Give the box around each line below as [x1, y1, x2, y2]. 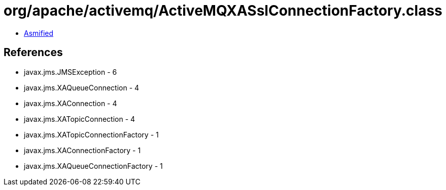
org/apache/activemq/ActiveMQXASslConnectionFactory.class [4, 2, 442, 19]
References [4, 46, 63, 59]
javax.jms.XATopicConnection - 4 [24, 114, 135, 123]
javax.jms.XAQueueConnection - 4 [24, 83, 140, 92]
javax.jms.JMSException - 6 [24, 67, 117, 76]
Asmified [24, 28, 54, 37]
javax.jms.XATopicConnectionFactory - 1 [24, 130, 159, 139]
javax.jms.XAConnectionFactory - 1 [24, 146, 141, 155]
